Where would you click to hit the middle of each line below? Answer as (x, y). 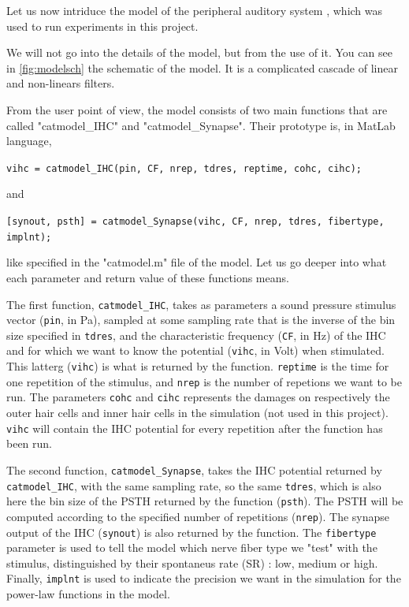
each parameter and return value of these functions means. (148, 277)
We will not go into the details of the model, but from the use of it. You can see (199, 52)
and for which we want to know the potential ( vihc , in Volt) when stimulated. (195, 350)
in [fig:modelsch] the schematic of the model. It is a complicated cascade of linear (202, 67)
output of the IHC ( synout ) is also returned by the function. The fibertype (191, 532)
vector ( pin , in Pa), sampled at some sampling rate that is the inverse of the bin (201, 320)
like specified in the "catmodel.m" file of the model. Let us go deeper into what (197, 262)
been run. (30, 443)
